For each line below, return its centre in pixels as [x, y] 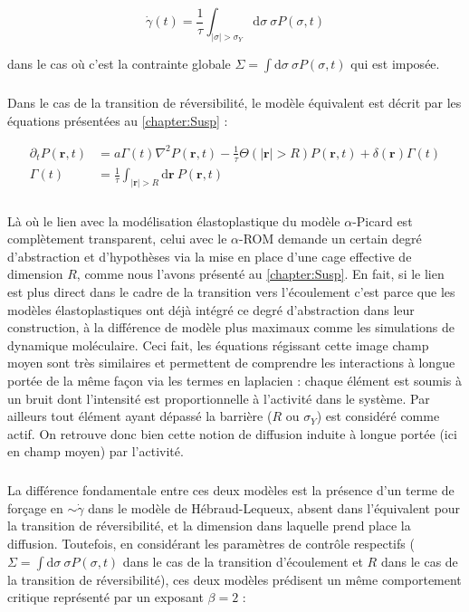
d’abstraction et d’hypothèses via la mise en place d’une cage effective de [210, 256]
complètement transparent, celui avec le [117, 239]
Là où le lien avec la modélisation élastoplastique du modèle [174, 220]
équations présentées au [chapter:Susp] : [118, 120]
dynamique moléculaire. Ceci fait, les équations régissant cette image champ [218, 344]
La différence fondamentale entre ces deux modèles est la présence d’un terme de [231, 490]
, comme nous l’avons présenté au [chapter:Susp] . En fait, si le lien [260, 274]
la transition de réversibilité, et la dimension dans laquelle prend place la [209, 526]
